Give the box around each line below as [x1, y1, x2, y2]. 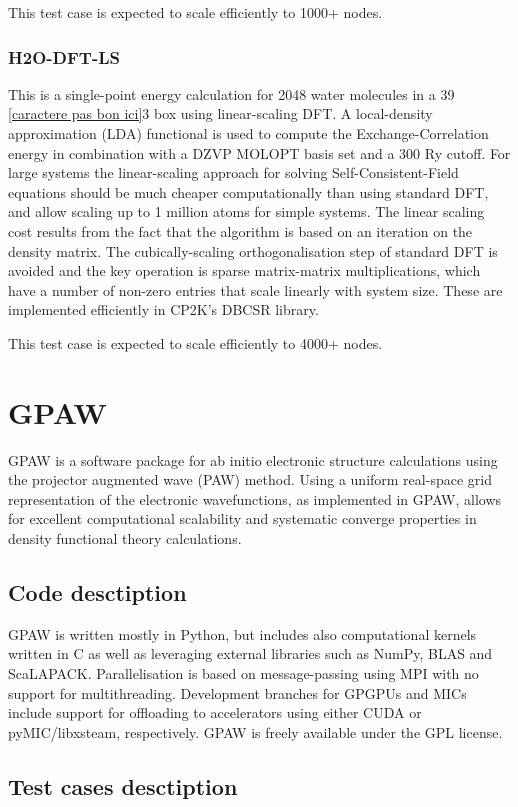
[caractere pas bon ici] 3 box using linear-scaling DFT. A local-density [8, 103, 433, 124]
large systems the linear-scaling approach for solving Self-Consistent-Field [8, 162, 459, 183]
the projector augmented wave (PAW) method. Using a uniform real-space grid [8, 469, 492, 490]
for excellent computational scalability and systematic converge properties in [8, 508, 477, 529]
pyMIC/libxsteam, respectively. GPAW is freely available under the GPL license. [8, 721, 503, 742]
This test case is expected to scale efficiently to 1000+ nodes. [8, 2, 383, 22]
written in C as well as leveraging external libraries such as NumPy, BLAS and [8, 643, 493, 664]
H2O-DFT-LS [8, 44, 120, 69]
